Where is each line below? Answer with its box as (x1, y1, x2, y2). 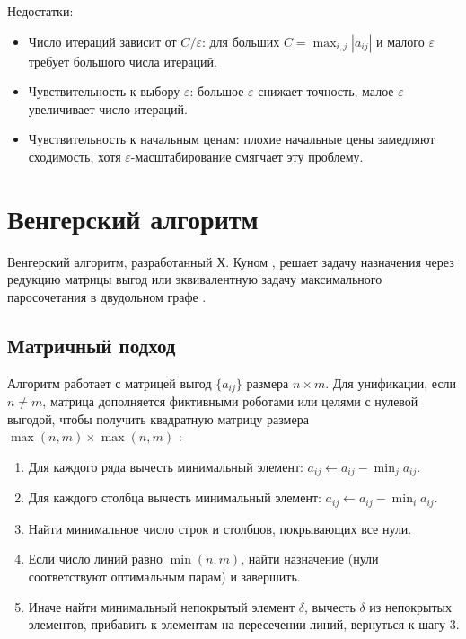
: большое (189, 82, 244, 101)
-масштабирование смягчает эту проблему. (130, 146, 364, 165)
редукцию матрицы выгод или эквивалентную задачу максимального (7, 270, 382, 288)
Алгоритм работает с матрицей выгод (7, 373, 212, 392)
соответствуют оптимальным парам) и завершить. (28, 567, 301, 585)
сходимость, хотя (28, 146, 121, 165)
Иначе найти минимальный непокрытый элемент (28, 597, 295, 616)
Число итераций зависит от (28, 31, 177, 50)
